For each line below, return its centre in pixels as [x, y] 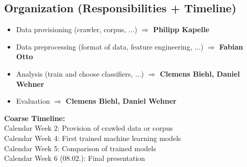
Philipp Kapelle [181, 29]
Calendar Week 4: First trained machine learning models [93, 138]
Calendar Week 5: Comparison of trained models [80, 148]
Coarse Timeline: [35, 118]
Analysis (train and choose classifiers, [75, 73]
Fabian [231, 46]
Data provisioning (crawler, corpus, [71, 29]
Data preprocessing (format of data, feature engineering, [104, 46]
